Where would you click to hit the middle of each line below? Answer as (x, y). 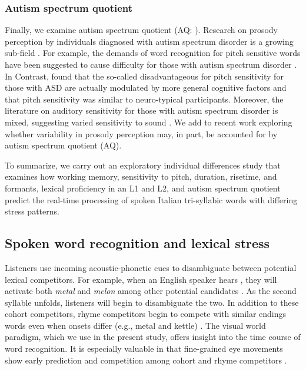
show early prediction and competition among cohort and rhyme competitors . (146, 360)
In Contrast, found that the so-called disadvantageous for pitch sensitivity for (144, 76)
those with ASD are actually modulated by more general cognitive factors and (146, 87)
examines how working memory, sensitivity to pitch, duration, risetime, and (141, 176)
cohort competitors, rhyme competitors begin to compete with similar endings (146, 314)
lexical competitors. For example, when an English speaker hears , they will (141, 279)
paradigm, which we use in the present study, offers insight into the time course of (153, 337)
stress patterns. (32, 211)
